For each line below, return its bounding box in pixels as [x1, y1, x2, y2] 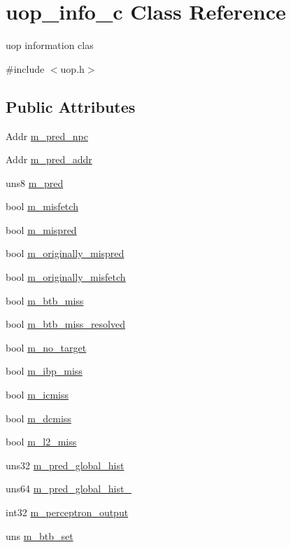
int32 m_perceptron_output [6, 505, 129, 520]
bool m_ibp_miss [6, 363, 83, 378]
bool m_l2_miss [6, 434, 77, 449]
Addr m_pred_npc [6, 128, 88, 143]
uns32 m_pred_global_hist [6, 457, 125, 472]
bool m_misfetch [6, 199, 78, 214]
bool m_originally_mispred [6, 246, 125, 261]
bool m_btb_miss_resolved [6, 317, 125, 331]
